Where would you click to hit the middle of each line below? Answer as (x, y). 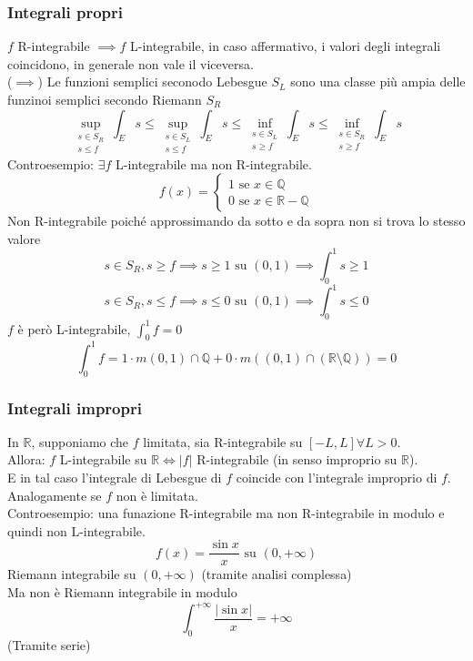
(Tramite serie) (49, 644)
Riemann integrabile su (72, 574)
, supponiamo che (80, 441)
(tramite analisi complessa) (277, 574)
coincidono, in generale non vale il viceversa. (131, 63)
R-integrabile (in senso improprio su (297, 459)
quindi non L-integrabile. (76, 530)
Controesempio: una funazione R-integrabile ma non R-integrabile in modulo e (226, 513)
